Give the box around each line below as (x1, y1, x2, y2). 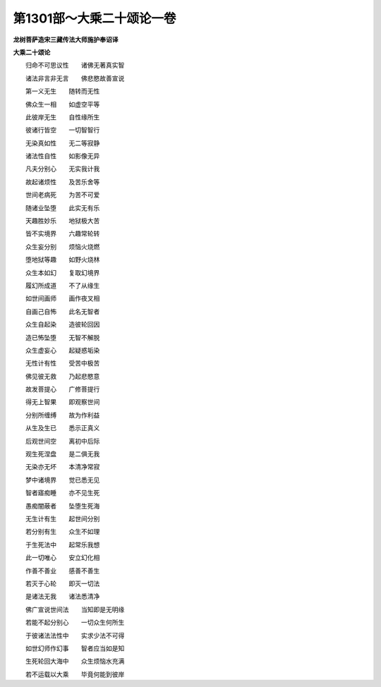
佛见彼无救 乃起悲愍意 (25, 372, 100, 380)
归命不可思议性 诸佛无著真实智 (25, 61, 125, 70)
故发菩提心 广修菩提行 (25, 385, 100, 394)
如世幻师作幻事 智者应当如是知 (25, 644, 125, 652)
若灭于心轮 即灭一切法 (25, 579, 100, 588)
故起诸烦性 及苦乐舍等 (25, 177, 100, 186)
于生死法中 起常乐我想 (25, 540, 100, 549)
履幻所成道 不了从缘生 (25, 281, 100, 289)
